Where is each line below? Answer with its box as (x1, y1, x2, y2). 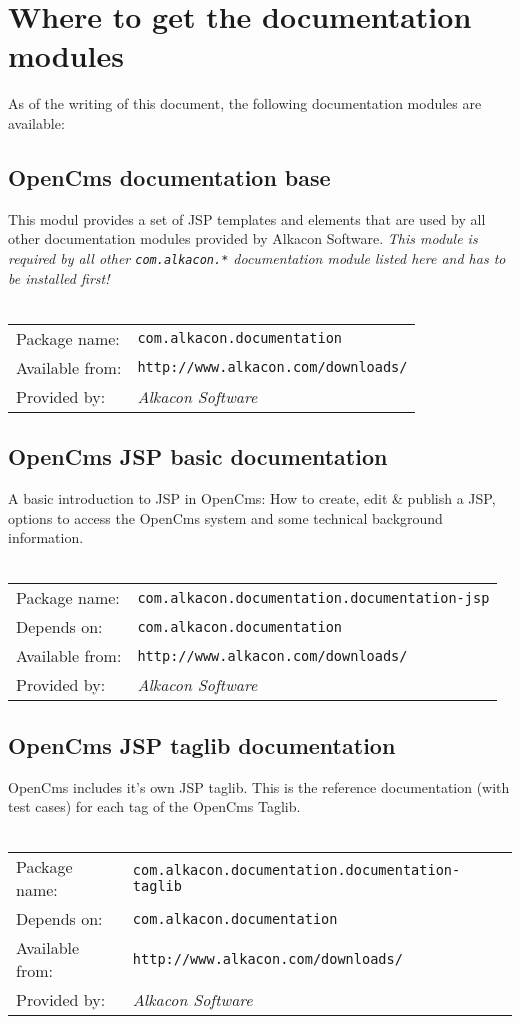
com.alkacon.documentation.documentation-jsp (137, 589, 490, 606)
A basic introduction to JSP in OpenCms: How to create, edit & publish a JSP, (8, 487, 496, 508)
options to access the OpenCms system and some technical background (8, 507, 443, 528)
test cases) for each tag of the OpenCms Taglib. (8, 796, 301, 817)
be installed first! (8, 267, 110, 288)
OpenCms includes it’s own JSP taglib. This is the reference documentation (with (8, 776, 510, 797)
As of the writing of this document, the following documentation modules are (8, 93, 482, 114)
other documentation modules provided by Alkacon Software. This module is (8, 228, 478, 249)
